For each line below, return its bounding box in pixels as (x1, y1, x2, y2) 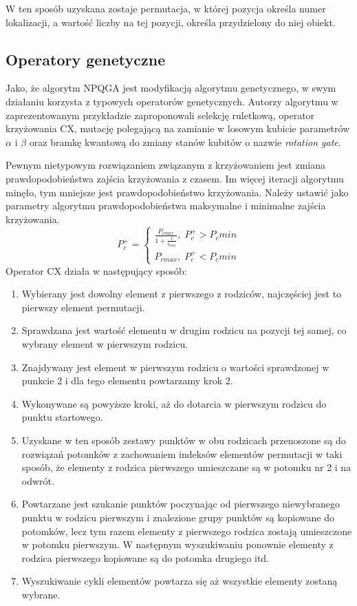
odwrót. (21, 473, 54, 488)
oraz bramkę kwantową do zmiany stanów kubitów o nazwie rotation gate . (29, 134, 341, 149)
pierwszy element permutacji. (21, 300, 145, 314)
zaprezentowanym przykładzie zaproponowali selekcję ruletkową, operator (6, 107, 315, 122)
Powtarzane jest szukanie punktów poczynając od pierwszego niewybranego (21, 497, 340, 511)
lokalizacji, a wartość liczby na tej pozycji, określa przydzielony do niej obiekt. (6, 14, 336, 29)
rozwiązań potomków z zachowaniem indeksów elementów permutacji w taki (21, 446, 343, 461)
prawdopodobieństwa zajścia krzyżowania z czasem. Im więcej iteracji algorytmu (6, 171, 344, 185)
